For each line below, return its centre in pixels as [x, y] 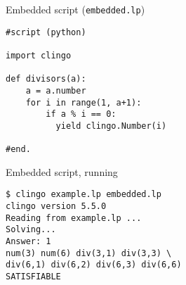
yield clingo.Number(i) [111, 126]
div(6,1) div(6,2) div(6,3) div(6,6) [94, 265]
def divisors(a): [46, 79]
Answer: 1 [28, 242]
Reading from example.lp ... [74, 218]
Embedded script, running [62, 171]
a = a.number [56, 90]
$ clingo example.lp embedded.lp [84, 195]
